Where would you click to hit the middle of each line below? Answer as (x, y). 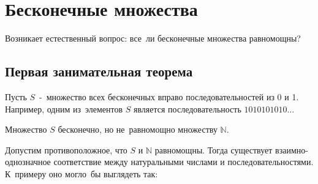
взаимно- (292, 149)
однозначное (28, 162)
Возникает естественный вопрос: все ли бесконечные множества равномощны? (153, 38)
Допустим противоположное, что (66, 149)
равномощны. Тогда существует (214, 149)
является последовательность (187, 109)
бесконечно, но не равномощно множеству (138, 129)
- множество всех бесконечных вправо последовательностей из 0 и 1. (169, 96)
